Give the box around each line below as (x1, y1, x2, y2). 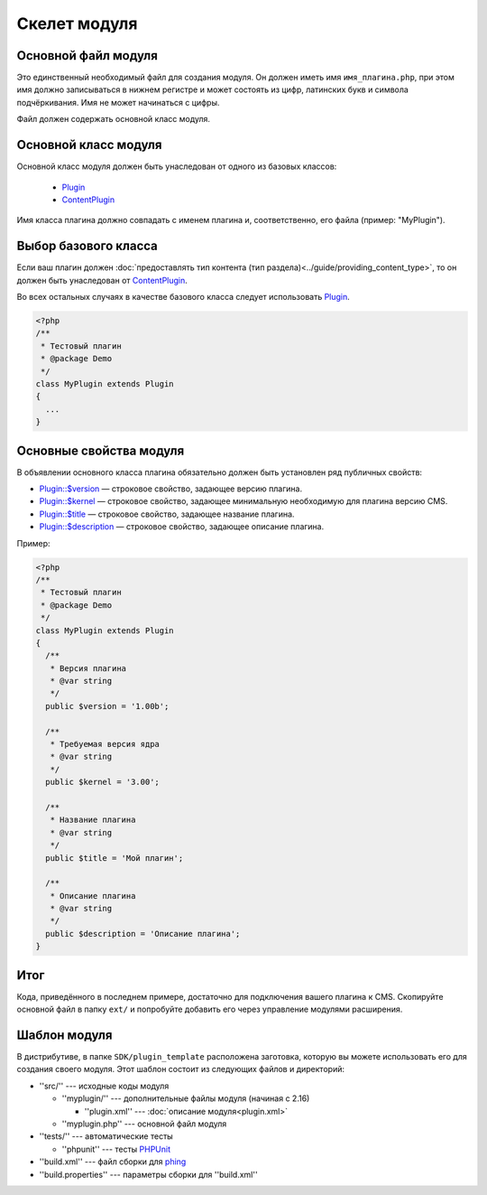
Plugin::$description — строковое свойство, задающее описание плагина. (39, 521, 325, 532)
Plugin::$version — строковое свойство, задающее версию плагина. (39, 483, 302, 494)
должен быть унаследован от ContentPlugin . (16, 275, 188, 285)
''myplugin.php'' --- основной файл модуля (61, 1118, 227, 1129)
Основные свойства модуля (16, 443, 185, 458)
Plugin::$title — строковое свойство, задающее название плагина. (39, 509, 295, 519)
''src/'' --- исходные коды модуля (39, 1080, 170, 1091)
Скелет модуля (16, 14, 138, 33)
